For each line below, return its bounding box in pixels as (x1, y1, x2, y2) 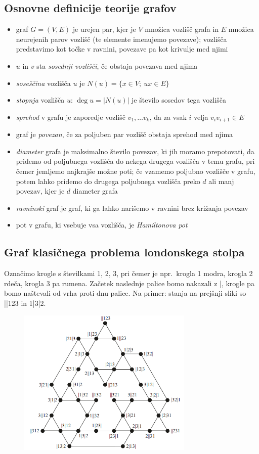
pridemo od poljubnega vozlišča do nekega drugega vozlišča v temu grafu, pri (16, 156, 255, 166)
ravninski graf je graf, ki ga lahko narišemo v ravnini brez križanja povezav (16, 202, 248, 213)
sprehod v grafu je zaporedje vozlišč (16, 111, 125, 122)
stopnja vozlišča (16, 95, 65, 105)
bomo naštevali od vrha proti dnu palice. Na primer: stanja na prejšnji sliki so (4, 288, 246, 298)
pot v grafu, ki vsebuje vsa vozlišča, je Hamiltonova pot (16, 219, 188, 230)
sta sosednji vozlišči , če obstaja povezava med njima (36, 60, 198, 71)
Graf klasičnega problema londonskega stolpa (4, 244, 245, 260)
